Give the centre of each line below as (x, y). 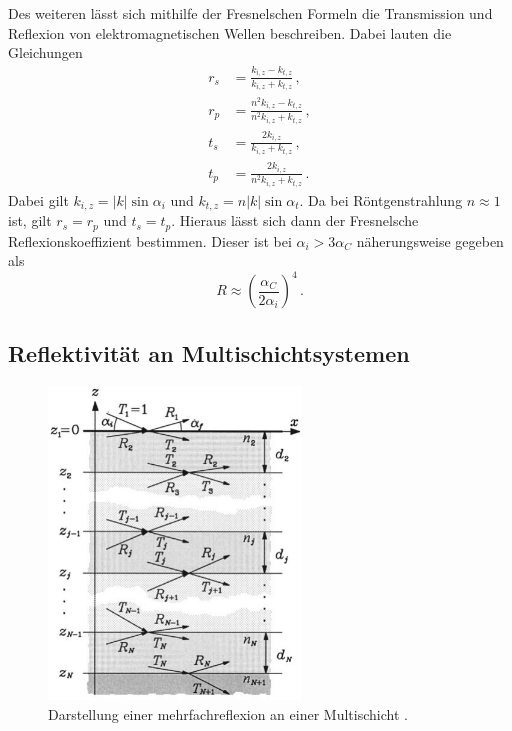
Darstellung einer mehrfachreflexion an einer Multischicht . (228, 713)
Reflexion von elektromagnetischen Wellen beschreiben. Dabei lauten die (230, 32)
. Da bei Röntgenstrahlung (381, 199)
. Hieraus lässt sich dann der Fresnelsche (295, 220)
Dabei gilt (38, 199)
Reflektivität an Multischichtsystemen (209, 352)
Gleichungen (45, 52)
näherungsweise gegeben (430, 240)
